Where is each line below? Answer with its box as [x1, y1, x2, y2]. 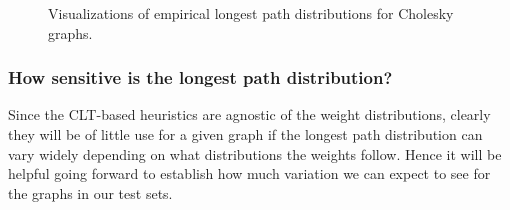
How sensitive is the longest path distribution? [8, 65, 393, 90]
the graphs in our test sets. [8, 182, 173, 203]
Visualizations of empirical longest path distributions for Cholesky [48, 3, 454, 23]
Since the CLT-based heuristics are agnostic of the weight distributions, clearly [8, 104, 491, 125]
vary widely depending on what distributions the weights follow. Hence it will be [8, 143, 502, 164]
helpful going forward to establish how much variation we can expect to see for [8, 163, 491, 184]
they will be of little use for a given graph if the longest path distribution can [8, 124, 483, 144]
